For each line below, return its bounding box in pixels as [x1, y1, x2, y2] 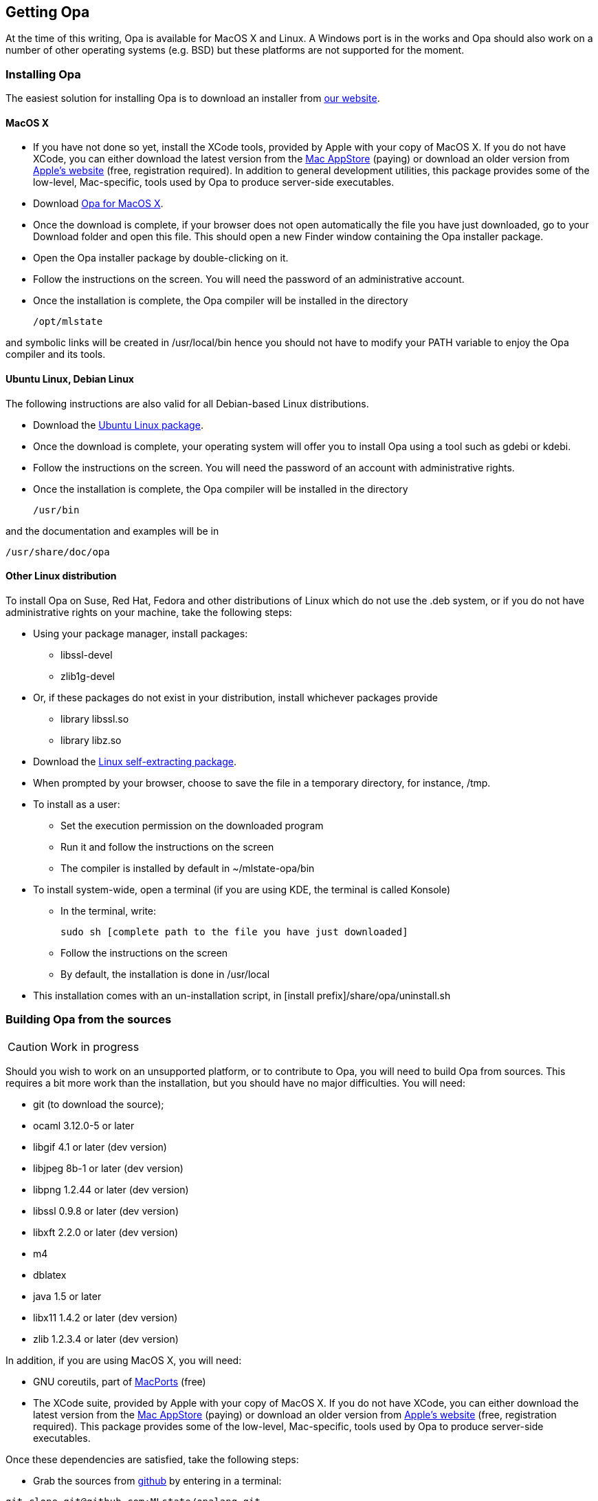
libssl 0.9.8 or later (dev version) [33, 1204, 179, 1217]
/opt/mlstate [33, 316, 103, 328]
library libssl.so [60, 712, 129, 725]
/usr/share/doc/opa [5, 546, 110, 557]
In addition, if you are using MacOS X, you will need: [5, 1354, 242, 1366]
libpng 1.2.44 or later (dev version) [33, 1183, 189, 1195]
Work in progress [50, 1039, 140, 1054]
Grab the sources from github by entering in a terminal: [33, 1474, 282, 1487]
